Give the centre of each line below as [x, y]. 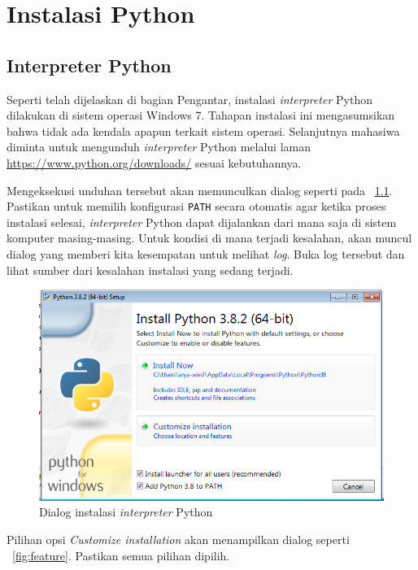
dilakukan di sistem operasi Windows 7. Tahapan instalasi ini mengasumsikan [201, 115]
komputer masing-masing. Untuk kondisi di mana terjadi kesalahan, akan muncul [209, 238]
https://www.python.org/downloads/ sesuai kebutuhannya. [154, 162]
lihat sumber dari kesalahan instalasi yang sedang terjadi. [150, 270]
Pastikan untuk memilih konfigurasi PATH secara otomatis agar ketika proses [196, 206]
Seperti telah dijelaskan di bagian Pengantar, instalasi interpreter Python [189, 99]
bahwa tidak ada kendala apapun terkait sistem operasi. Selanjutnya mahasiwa [203, 131]
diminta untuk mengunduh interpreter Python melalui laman [159, 147]
